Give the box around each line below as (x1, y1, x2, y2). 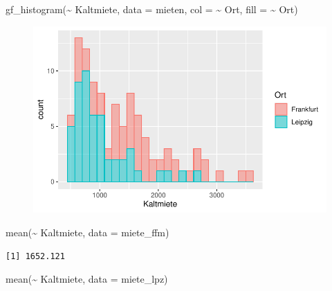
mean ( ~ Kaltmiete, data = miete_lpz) (6, 272, 168, 286)
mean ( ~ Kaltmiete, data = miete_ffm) (6, 225, 169, 239)
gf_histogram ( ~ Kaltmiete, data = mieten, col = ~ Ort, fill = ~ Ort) (6, 2, 298, 16)
